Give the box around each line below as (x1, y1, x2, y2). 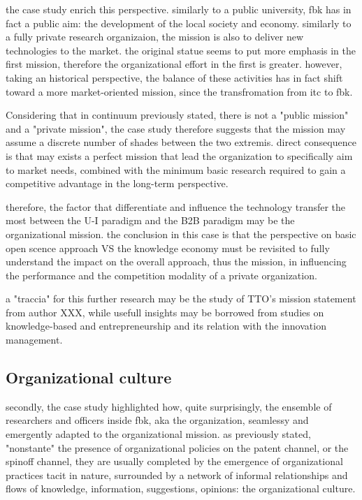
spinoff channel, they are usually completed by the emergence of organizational (6, 454, 343, 469)
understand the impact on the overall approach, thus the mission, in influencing (6, 254, 347, 269)
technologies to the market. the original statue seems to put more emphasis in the (6, 43, 356, 57)
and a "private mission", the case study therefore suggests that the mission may (6, 121, 346, 135)
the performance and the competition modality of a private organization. (6, 267, 317, 282)
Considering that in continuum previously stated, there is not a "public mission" (6, 108, 349, 122)
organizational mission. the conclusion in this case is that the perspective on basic (6, 226, 356, 241)
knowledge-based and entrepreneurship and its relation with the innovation (6, 318, 326, 333)
